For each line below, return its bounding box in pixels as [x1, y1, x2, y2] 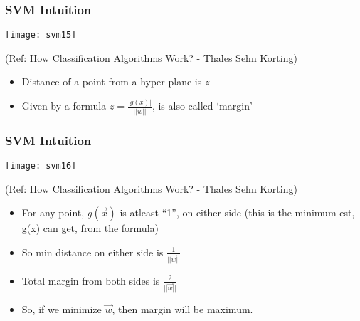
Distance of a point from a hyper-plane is [21, 74, 202, 89]
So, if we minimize [21, 301, 102, 316]
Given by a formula [21, 98, 107, 113]
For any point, [21, 205, 85, 220]
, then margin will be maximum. [112, 301, 253, 316]
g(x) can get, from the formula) [21, 221, 159, 236]
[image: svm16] [5, 160, 77, 171]
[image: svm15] [5, 30, 77, 41]
